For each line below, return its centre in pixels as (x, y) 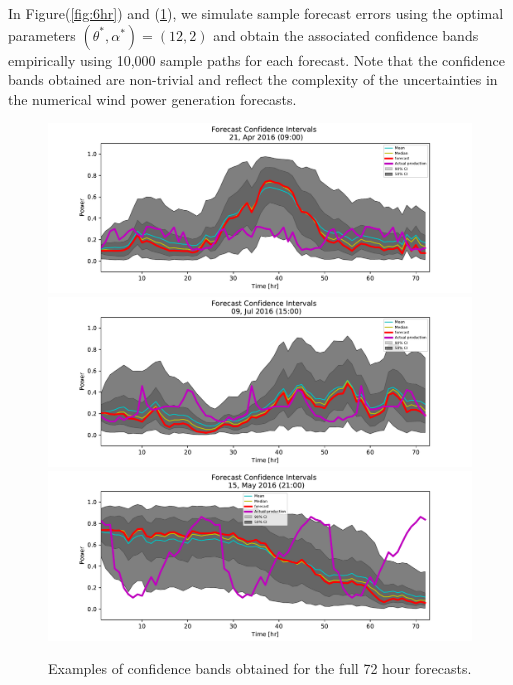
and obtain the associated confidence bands (346, 34)
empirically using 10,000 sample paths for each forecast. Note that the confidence (257, 59)
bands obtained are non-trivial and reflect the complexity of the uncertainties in (253, 79)
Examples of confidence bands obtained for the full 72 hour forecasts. (260, 668)
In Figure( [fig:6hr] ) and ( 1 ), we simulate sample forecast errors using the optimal (256, 13)
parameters (42, 34)
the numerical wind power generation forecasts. (152, 98)
